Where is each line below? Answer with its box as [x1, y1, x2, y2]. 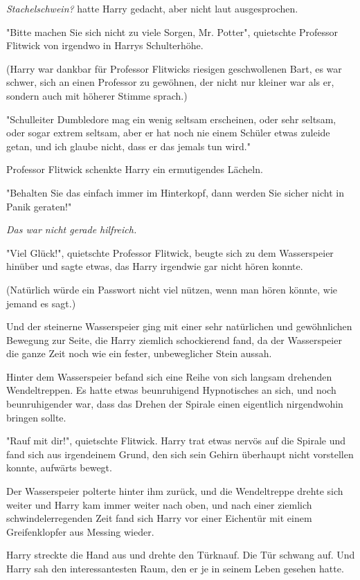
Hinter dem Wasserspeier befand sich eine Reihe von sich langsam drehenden [6, 369, 332, 383]
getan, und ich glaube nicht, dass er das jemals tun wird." [6, 138, 251, 153]
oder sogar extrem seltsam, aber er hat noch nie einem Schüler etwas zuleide [6, 125, 330, 140]
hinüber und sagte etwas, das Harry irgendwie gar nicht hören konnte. [6, 259, 303, 273]
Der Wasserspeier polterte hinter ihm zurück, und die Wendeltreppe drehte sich [6, 484, 343, 498]
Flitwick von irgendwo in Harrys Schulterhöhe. [6, 38, 204, 53]
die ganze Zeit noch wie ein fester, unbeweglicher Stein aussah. [6, 346, 272, 361]
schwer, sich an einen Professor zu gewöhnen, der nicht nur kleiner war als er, [6, 75, 334, 89]
